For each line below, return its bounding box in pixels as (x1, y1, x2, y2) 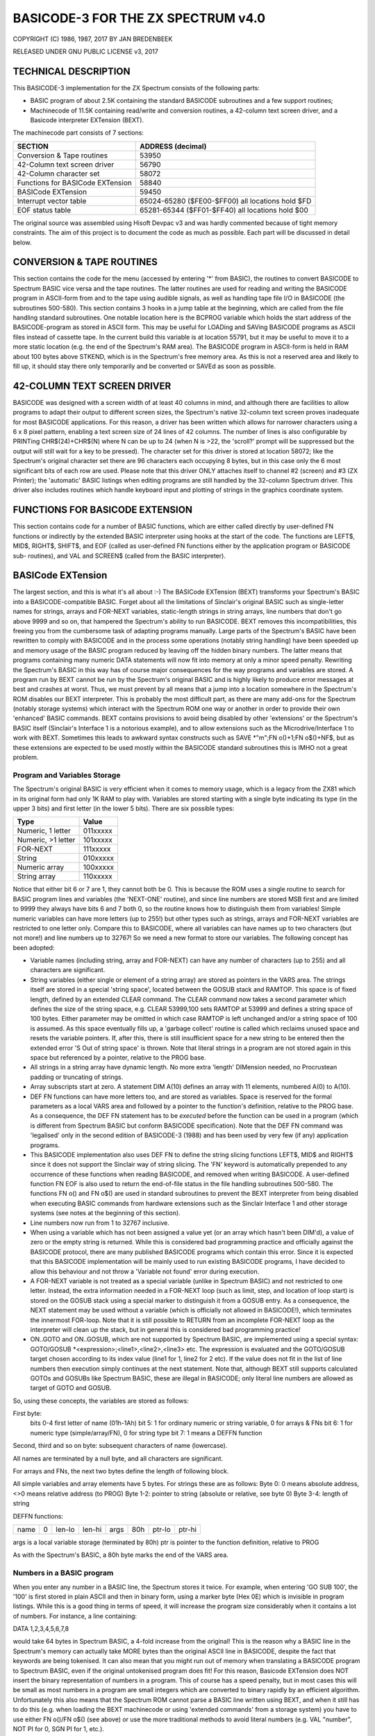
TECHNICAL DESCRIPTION (12, 65, 131, 77)
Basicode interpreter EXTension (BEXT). (30, 116, 144, 124)
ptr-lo (152, 1524, 171, 1534)
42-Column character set (17, 169, 100, 178)
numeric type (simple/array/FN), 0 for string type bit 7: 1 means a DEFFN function (30, 1428, 263, 1437)
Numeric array (17, 862, 65, 872)
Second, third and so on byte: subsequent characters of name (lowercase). (12, 1442, 228, 1450)
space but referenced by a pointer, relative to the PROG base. (30, 1053, 206, 1062)
